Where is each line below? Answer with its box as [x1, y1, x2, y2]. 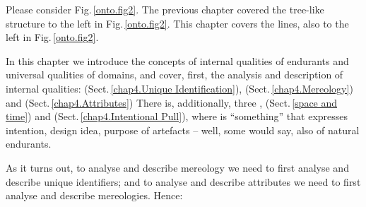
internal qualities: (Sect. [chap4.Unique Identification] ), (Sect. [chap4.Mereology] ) [6, 81, 353, 95]
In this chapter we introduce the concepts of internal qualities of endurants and [6, 53, 349, 68]
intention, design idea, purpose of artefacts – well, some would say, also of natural [6, 122, 360, 137]
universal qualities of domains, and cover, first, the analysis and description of [6, 67, 343, 82]
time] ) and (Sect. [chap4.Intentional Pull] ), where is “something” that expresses [6, 109, 348, 124]
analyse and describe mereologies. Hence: [6, 188, 183, 203]
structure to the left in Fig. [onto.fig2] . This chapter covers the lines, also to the [6, 16, 349, 30]
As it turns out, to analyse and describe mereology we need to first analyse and [6, 160, 349, 175]
